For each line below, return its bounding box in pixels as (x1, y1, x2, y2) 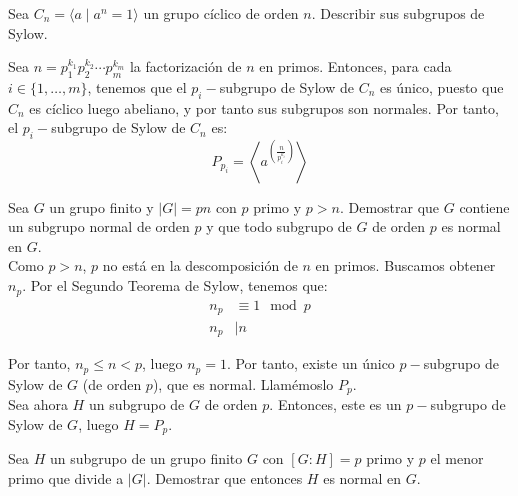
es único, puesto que (379, 76, 504, 97)
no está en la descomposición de (102, 255, 298, 276)
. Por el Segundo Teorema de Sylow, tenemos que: (22, 275, 328, 296)
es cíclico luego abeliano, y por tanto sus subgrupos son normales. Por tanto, (29, 97, 499, 118)
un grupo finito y (49, 196, 154, 217)
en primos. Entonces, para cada (259, 56, 452, 77)
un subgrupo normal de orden (8, 216, 190, 237)
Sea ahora (8, 394, 68, 415)
